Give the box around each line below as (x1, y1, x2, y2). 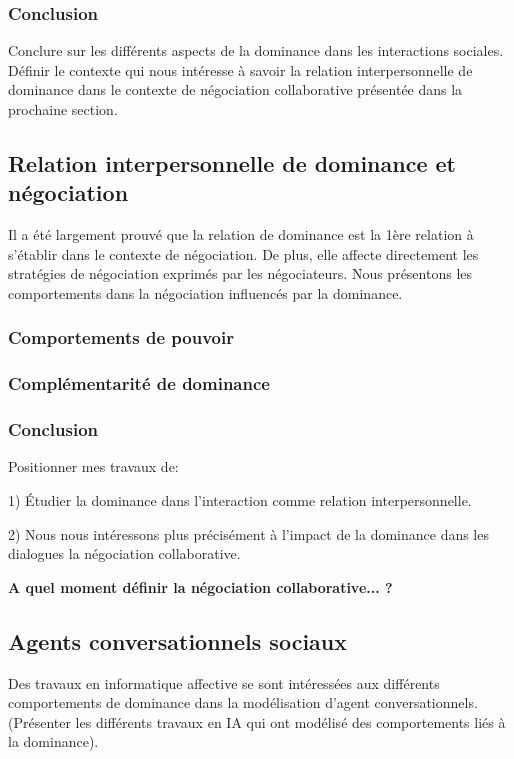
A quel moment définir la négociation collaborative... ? (8, 576, 393, 597)
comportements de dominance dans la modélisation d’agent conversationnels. (8, 692, 478, 713)
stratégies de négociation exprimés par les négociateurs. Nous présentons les (8, 263, 473, 284)
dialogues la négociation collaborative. (8, 543, 241, 564)
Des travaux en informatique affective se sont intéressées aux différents (8, 672, 440, 693)
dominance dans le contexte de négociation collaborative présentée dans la (8, 79, 463, 100)
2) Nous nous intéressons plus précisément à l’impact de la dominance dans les (8, 523, 489, 544)
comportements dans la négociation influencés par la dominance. (8, 282, 403, 303)
